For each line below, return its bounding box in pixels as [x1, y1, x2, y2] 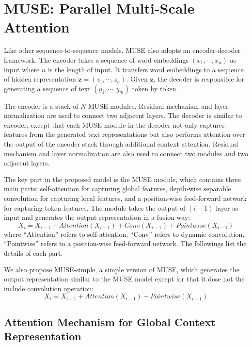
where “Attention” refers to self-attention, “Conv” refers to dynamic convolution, [4, 229, 245, 239]
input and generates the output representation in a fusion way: [4, 212, 190, 222]
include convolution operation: [4, 283, 94, 293]
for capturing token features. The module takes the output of [4, 202, 186, 213]
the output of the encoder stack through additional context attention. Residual [4, 139, 238, 149]
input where [4, 64, 40, 74]
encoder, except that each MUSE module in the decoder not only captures [4, 119, 225, 130]
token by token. [132, 83, 178, 93]
